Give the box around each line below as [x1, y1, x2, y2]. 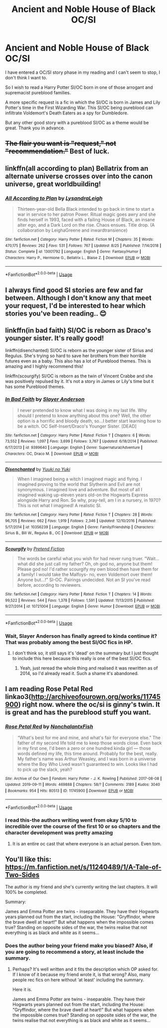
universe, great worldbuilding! [5, 180, 101, 188]
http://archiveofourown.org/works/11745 [31, 692, 161, 701]
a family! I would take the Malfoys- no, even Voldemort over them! [17, 572, 153, 578]
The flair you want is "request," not [5, 139, 116, 148]
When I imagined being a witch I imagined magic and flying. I [17, 476, 142, 482]
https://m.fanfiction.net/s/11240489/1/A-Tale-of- [5, 863, 162, 871]
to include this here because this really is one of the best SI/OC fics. [12, 655, 152, 661]
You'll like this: [5, 855, 52, 863]
